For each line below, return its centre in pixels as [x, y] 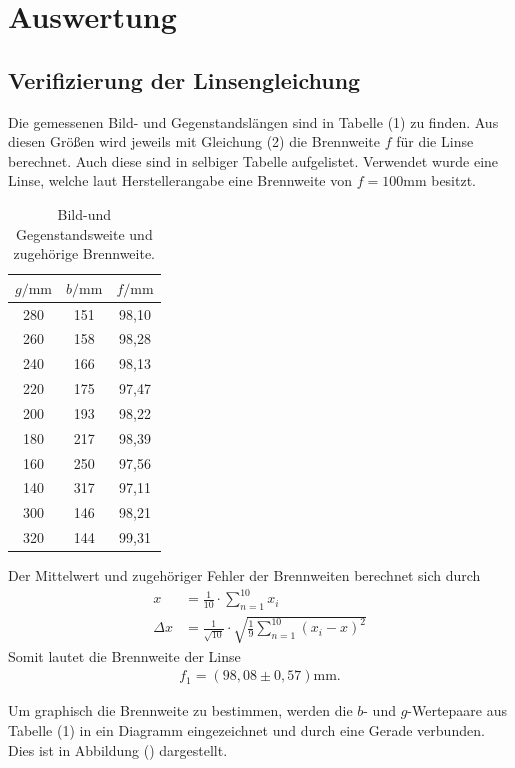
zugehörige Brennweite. [84, 253]
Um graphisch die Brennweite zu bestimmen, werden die [180, 710]
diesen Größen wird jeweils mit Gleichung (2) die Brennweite [194, 141]
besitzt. [454, 180]
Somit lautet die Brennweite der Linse [124, 655]
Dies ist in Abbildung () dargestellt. [118, 749]
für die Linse [435, 141]
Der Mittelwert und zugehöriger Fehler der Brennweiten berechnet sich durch [244, 575]
